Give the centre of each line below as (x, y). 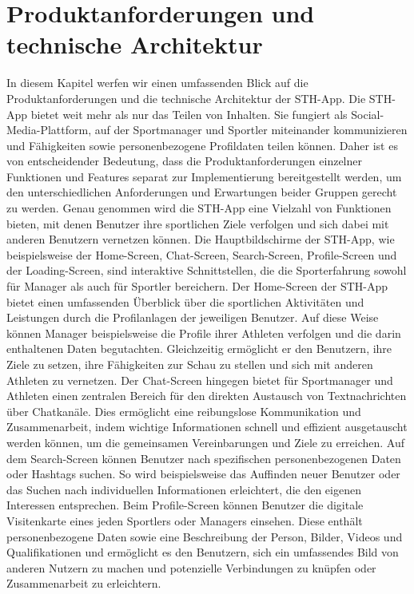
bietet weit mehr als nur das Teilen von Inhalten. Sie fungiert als (189, 114)
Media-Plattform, (49, 130)
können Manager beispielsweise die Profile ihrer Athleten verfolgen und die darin (204, 333)
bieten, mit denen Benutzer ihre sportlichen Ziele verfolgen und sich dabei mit (198, 223)
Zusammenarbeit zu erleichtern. (84, 583)
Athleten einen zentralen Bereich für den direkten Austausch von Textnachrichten (207, 396)
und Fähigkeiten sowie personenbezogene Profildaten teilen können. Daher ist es (202, 145)
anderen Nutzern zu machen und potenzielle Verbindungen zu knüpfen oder (191, 567)
